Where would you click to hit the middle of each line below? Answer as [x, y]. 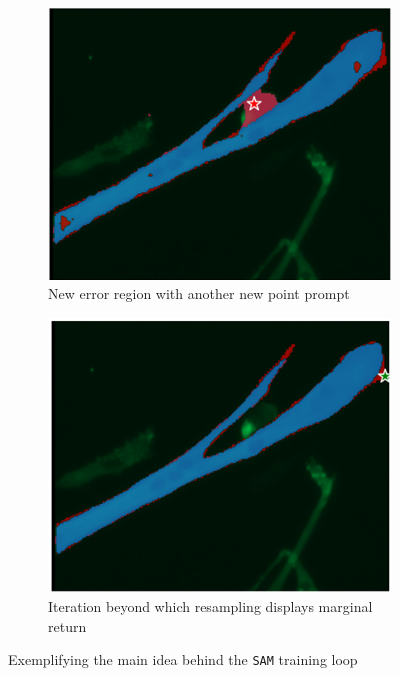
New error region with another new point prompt [199, 293]
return [67, 625]
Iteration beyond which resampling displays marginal [210, 606]
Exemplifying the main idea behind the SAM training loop [183, 659]
